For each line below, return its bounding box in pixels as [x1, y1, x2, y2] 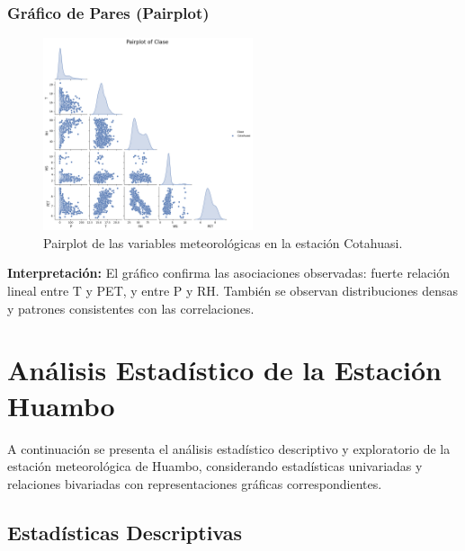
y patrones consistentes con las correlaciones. [7, 298, 255, 317]
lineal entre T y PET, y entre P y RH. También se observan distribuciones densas [7, 281, 459, 300]
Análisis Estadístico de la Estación [7, 351, 442, 388]
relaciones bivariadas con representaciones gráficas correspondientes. [7, 474, 382, 493]
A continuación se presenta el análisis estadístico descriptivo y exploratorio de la [7, 439, 451, 458]
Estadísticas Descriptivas [7, 518, 243, 546]
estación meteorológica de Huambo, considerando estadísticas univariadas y [7, 457, 423, 475]
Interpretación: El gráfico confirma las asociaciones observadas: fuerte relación [7, 263, 450, 282]
